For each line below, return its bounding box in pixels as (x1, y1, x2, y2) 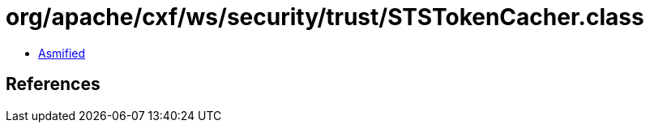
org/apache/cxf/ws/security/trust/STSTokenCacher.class (6, 3, 644, 31)
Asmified (38, 45, 86, 60)
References (6, 74, 100, 95)
